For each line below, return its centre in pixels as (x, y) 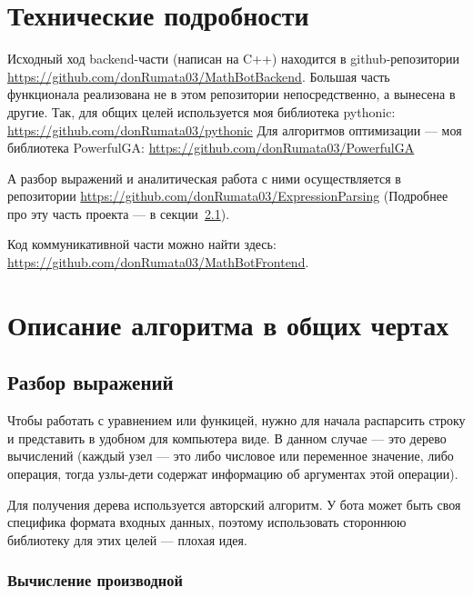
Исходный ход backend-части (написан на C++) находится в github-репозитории (233, 59)
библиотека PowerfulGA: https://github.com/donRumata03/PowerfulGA (211, 148)
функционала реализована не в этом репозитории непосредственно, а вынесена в (231, 94)
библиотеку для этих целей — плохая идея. (127, 539)
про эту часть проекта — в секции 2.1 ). (119, 213)
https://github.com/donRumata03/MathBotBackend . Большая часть (199, 76)
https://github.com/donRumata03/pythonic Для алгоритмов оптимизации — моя (235, 129)
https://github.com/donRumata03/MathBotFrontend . (158, 262)
